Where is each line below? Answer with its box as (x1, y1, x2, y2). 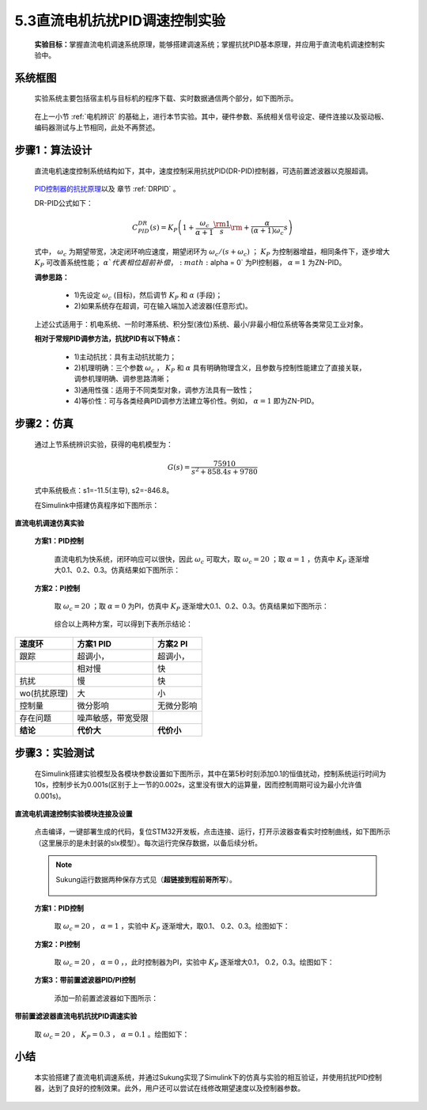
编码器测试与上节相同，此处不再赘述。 (34, 123, 160, 132)
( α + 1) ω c (250, 225, 285, 237)
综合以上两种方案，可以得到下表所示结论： (54, 619, 193, 629)
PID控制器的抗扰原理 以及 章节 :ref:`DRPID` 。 (34, 184, 181, 193)
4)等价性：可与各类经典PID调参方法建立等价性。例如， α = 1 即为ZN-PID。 (74, 396, 319, 406)
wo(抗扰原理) (19, 688, 69, 699)
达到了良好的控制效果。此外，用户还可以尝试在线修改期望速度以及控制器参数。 (47, 1084, 304, 1093)
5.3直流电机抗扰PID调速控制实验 (14, 12, 225, 29)
